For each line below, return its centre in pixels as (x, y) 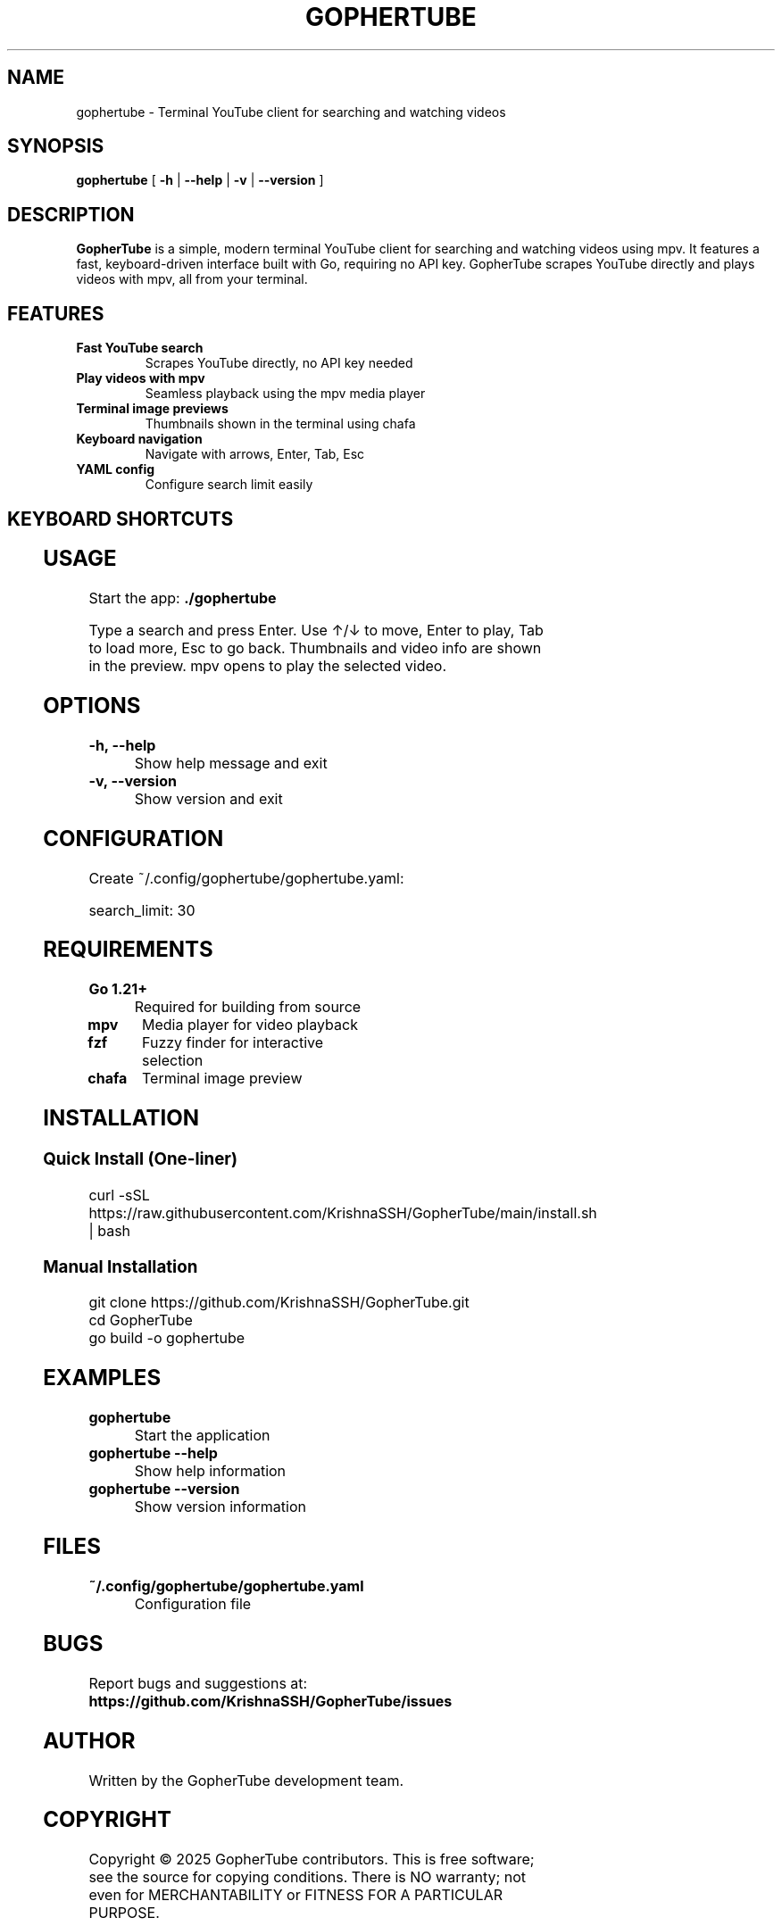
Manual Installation (121, 1266)
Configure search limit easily (229, 485)
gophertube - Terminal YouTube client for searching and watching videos (291, 112)
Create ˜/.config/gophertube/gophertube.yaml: (246, 878)
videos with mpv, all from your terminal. (192, 279)
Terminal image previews (152, 409)
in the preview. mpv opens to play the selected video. (267, 665)
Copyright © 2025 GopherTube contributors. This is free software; (312, 1860)
